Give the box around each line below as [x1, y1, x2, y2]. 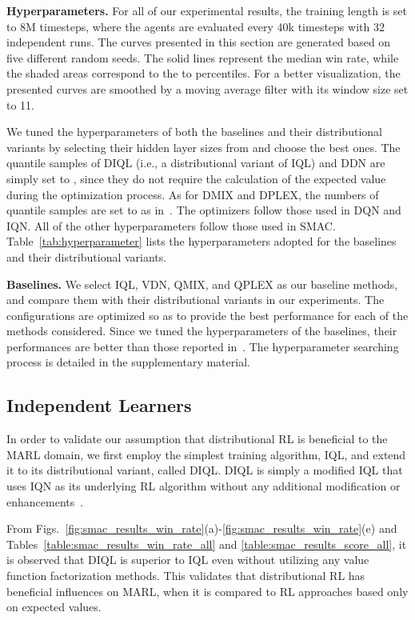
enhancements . [6, 493, 84, 510]
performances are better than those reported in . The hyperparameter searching [6, 338, 399, 354]
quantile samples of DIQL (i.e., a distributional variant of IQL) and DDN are [6, 154, 385, 171]
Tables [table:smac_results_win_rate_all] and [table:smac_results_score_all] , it [6, 535, 407, 552]
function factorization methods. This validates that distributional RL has [6, 567, 365, 584]
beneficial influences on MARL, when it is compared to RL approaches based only [6, 582, 409, 599]
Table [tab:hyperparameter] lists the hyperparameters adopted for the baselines [6, 233, 397, 250]
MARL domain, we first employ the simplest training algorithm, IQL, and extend [6, 446, 406, 462]
